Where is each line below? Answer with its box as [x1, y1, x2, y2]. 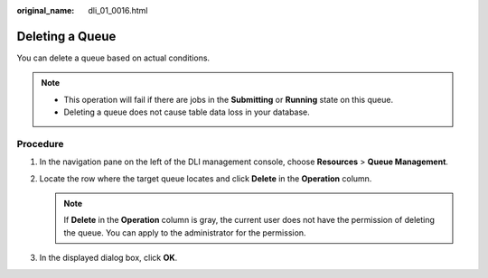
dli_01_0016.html [88, 5, 148, 15]
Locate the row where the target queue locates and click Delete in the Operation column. [39, 172, 372, 184]
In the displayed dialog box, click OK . [39, 253, 178, 264]
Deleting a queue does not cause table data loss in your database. [63, 107, 311, 117]
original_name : [16, 5, 75, 15]
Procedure [16, 137, 64, 150]
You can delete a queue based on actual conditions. [16, 52, 211, 63]
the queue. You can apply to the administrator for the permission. [63, 227, 306, 238]
